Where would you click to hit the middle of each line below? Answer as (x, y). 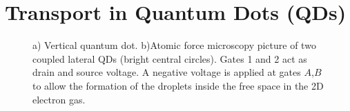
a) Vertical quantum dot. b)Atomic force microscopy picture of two (174, 45)
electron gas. (59, 99)
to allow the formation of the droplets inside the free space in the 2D (178, 85)
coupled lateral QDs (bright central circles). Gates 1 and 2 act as (170, 58)
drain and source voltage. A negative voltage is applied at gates (167, 72)
